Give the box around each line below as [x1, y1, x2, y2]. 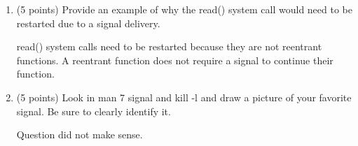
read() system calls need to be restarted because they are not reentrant [16, 39, 322, 54]
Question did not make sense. [16, 127, 143, 142]
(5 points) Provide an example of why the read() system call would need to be [16, 2, 353, 16]
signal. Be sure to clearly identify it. [16, 103, 171, 118]
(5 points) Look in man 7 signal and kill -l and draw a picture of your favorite [16, 89, 352, 104]
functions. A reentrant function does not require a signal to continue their [16, 52, 333, 67]
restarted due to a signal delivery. [16, 15, 160, 30]
